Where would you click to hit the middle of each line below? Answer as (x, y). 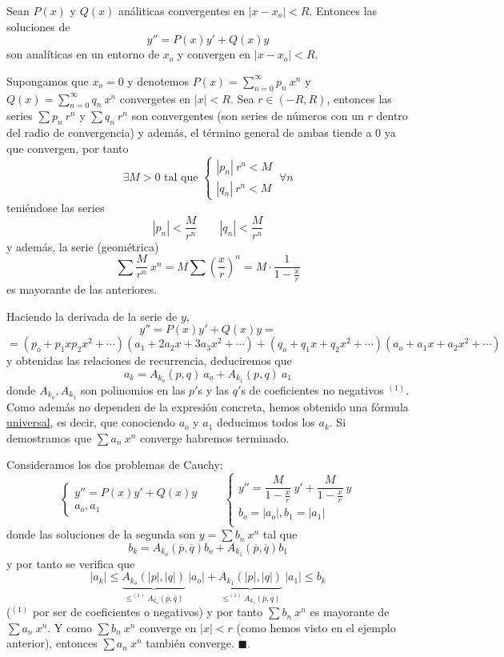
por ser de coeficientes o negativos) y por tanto (148, 612)
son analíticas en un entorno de (83, 54)
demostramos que (49, 437)
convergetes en (155, 98)
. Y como (70, 627)
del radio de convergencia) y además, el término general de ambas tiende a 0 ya (201, 132)
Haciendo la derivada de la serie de (92, 316)
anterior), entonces (52, 643)
